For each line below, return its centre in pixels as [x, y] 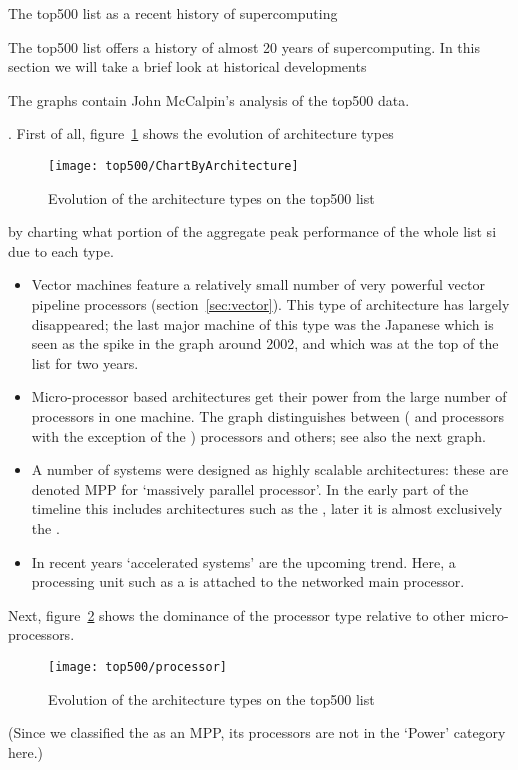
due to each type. [61, 250]
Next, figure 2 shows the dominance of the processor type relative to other [237, 614]
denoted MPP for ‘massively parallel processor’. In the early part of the [250, 488]
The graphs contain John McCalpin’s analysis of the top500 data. [209, 99]
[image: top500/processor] [137, 666]
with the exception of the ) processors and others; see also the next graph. [258, 435]
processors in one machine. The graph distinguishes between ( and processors [267, 415]
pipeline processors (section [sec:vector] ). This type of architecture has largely [270, 304]
